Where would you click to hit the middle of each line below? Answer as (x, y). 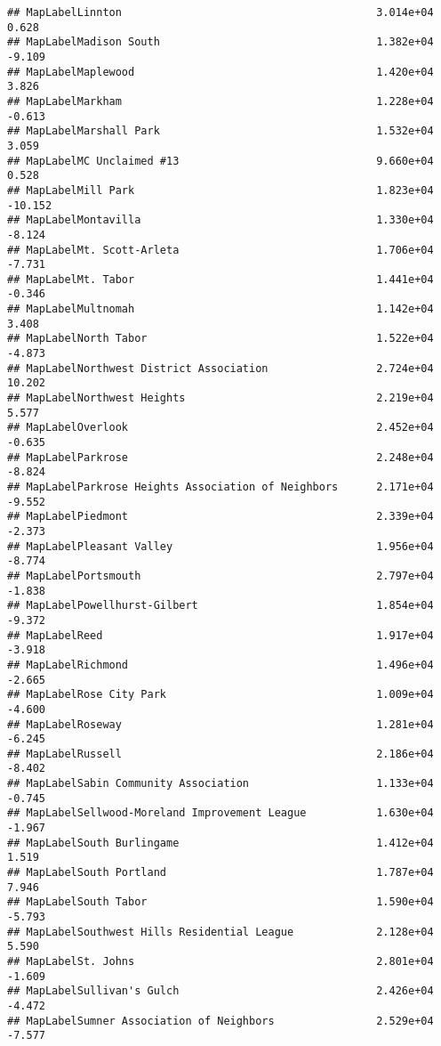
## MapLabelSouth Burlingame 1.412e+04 (220, 843)
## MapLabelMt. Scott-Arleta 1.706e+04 (220, 250)
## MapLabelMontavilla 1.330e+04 (220, 220)
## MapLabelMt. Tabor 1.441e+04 (220, 279)
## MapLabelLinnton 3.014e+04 (220, 12)
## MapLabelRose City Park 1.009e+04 (220, 695)
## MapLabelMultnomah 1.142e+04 (220, 309)
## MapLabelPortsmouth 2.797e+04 (220, 576)
